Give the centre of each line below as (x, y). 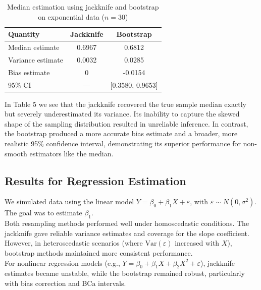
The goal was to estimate (43, 213)
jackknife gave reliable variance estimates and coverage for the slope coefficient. (127, 233)
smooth (16, 153)
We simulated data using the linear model (69, 201)
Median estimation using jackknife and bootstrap (83, 7)
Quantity (24, 34)
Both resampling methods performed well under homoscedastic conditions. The (127, 223)
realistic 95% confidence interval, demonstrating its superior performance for (123, 143)
